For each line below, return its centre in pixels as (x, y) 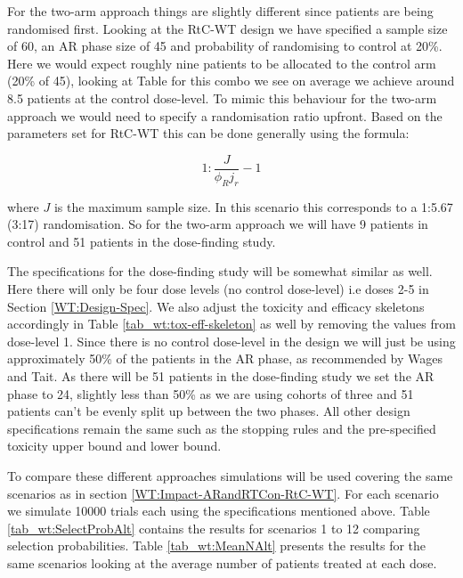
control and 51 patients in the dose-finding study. (142, 241)
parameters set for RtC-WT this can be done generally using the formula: (208, 133)
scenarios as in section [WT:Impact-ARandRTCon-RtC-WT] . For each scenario (223, 493)
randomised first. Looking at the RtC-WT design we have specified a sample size (227, 28)
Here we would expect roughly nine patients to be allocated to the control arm (222, 63)
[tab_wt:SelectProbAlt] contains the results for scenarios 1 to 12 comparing (214, 528)
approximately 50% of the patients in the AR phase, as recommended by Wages (225, 358)
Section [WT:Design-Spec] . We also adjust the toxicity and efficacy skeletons (216, 306)
